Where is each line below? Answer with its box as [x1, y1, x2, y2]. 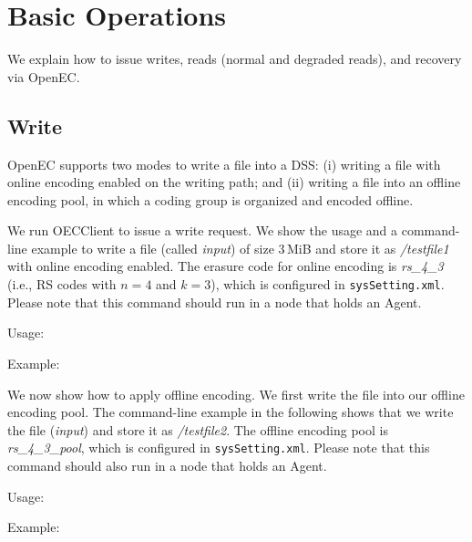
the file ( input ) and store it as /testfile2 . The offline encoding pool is [7, 420, 388, 439]
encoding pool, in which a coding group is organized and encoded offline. [7, 190, 414, 209]
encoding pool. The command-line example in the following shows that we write [7, 402, 454, 422]
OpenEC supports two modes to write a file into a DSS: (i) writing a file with [7, 154, 441, 173]
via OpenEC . [7, 67, 80, 86]
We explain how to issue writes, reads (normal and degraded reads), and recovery [7, 49, 462, 68]
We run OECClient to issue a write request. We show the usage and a [7, 221, 398, 240]
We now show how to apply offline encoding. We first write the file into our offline [7, 384, 465, 403]
